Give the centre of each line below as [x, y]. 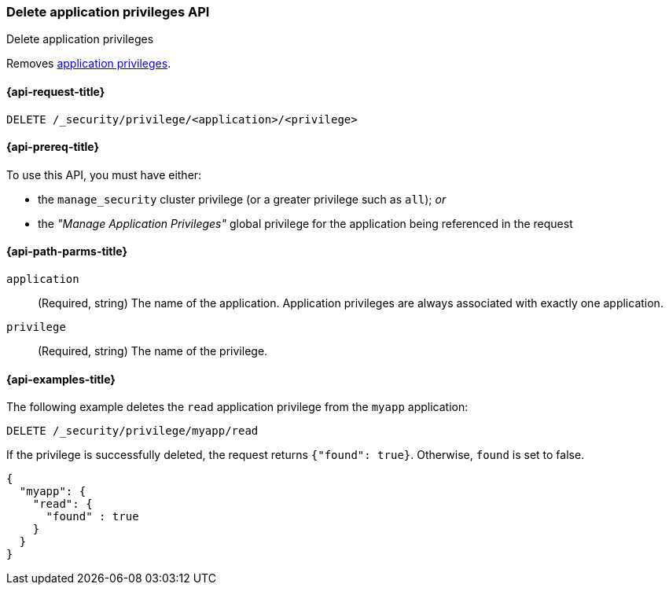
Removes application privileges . [89, 64]
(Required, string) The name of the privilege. [153, 351]
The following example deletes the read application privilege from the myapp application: [237, 407]
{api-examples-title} [61, 379]
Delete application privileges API [108, 12]
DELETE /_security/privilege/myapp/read [132, 431]
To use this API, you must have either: [104, 174]
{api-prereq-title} [53, 147]
